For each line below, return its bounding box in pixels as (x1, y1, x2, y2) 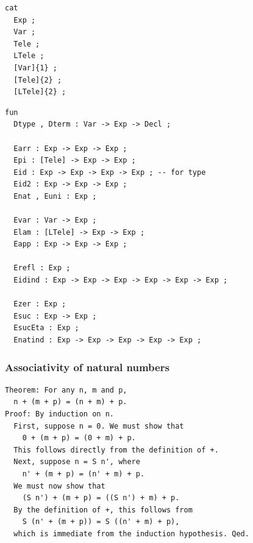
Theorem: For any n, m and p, (5, 385, 127, 394)
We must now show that (13, 481, 105, 490)
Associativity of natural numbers (5, 359, 169, 374)
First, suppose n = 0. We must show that (13, 421, 184, 430)
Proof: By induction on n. (5, 410, 114, 419)
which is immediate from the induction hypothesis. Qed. (13, 529, 249, 538)
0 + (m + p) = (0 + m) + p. (22, 434, 136, 443)
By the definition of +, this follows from (13, 505, 193, 514)
